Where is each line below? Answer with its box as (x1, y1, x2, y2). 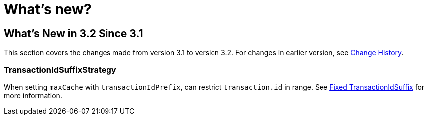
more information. (4, 91, 62, 100)
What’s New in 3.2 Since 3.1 (4, 27, 143, 40)
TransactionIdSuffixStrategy (4, 64, 116, 75)
